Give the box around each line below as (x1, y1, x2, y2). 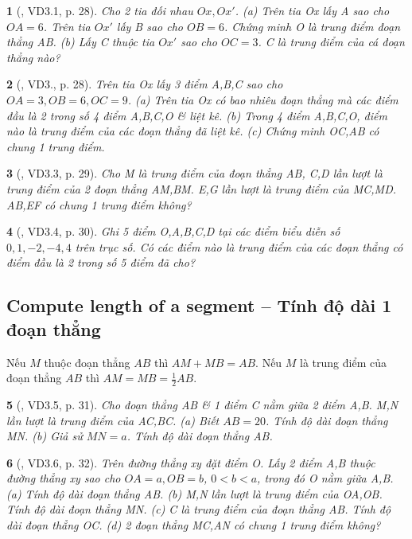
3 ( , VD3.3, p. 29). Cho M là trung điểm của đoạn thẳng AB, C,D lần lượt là (6, 165, 383, 182)
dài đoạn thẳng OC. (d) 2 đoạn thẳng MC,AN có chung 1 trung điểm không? (6, 517, 381, 533)
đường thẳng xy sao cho (6, 470, 121, 486)
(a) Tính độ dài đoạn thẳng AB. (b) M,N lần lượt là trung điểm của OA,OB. (6, 485, 383, 502)
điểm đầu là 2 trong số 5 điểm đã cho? (6, 254, 196, 271)
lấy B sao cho (116, 18, 184, 34)
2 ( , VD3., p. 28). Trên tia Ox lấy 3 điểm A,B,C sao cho (6, 76, 283, 92)
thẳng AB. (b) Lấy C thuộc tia (6, 33, 155, 50)
